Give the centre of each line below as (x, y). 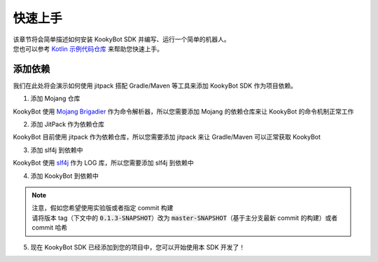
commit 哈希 (50, 228)
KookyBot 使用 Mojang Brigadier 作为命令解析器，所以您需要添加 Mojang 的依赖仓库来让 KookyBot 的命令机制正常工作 (183, 111)
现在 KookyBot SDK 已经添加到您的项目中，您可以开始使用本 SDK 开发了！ (138, 247)
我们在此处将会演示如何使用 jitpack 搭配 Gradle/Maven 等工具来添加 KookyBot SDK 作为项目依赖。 (155, 85)
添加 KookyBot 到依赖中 (65, 176)
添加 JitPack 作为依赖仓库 (68, 124)
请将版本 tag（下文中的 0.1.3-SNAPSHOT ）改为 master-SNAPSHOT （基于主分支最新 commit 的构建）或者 (185, 218)
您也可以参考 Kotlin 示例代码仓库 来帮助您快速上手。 (88, 48)
